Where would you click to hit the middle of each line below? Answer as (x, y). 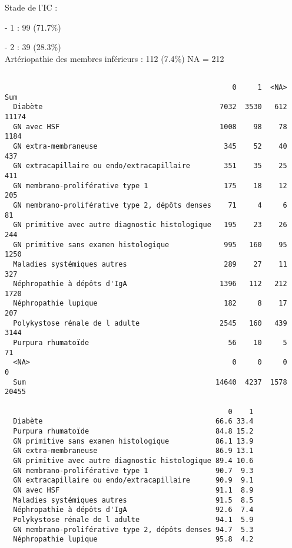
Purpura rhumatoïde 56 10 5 (150, 343)
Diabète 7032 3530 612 (150, 107)
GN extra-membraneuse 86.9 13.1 (133, 451)
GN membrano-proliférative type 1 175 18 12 (150, 186)
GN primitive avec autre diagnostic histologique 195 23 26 (150, 225)
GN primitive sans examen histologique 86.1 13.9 (133, 441)
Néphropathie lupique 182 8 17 (150, 303)
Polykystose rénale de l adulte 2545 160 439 (150, 323)
